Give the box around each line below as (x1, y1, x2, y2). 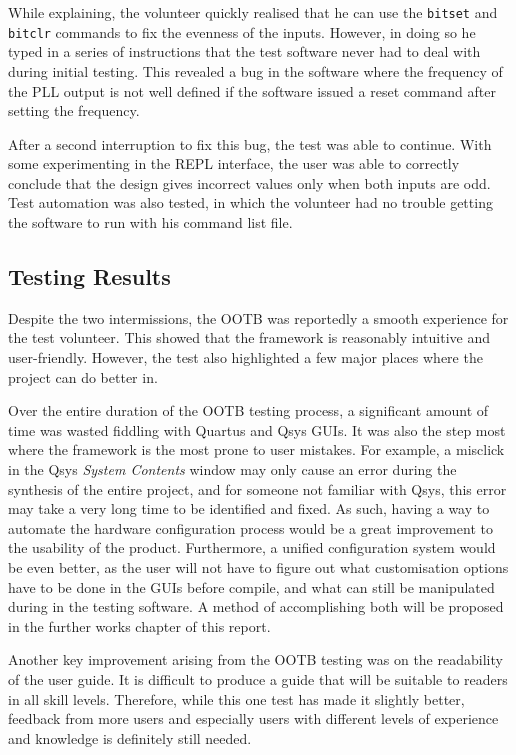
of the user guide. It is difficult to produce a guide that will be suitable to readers (8, 668, 508, 689)
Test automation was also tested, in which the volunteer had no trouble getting (8, 192, 493, 213)
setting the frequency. (8, 100, 140, 121)
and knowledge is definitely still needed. (8, 727, 252, 748)
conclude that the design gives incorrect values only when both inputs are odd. (8, 172, 491, 193)
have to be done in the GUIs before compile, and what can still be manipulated (8, 576, 495, 597)
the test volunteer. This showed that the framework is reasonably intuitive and (8, 327, 490, 348)
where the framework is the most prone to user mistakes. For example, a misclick (8, 439, 505, 460)
